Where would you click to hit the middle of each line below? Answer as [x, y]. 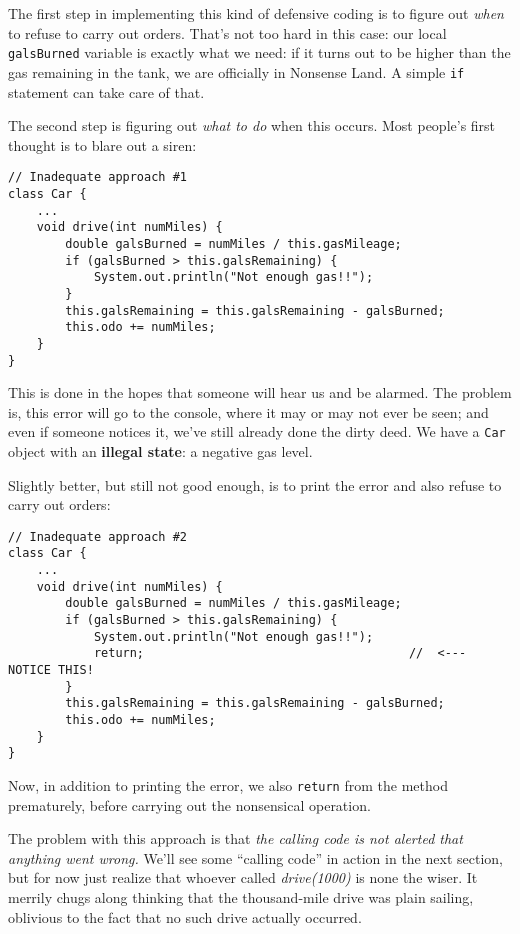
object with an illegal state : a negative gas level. [160, 451]
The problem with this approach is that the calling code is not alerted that [235, 838]
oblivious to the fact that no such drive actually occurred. [185, 916]
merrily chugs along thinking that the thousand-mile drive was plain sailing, [241, 897]
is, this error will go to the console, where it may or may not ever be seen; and [248, 411]
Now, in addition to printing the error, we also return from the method [228, 784]
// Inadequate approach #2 [97, 536]
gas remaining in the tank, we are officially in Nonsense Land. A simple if [236, 71]
